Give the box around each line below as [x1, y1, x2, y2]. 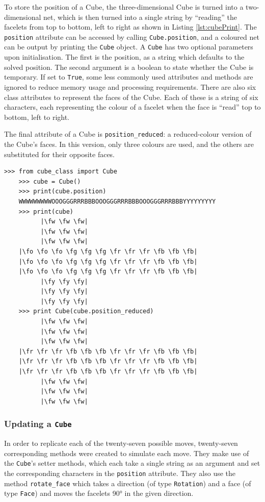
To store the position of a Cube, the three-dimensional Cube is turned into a [4, 2, 244, 12]
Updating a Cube [4, 417, 72, 430]
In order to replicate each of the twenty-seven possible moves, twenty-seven [4, 438, 238, 448]
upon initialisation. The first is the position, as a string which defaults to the [4, 52, 245, 62]
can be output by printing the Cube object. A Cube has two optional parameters [4, 41, 253, 52]
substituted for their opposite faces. [4, 148, 115, 159]
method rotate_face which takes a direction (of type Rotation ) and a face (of [4, 478, 251, 488]
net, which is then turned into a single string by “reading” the [43, 11, 237, 22]
